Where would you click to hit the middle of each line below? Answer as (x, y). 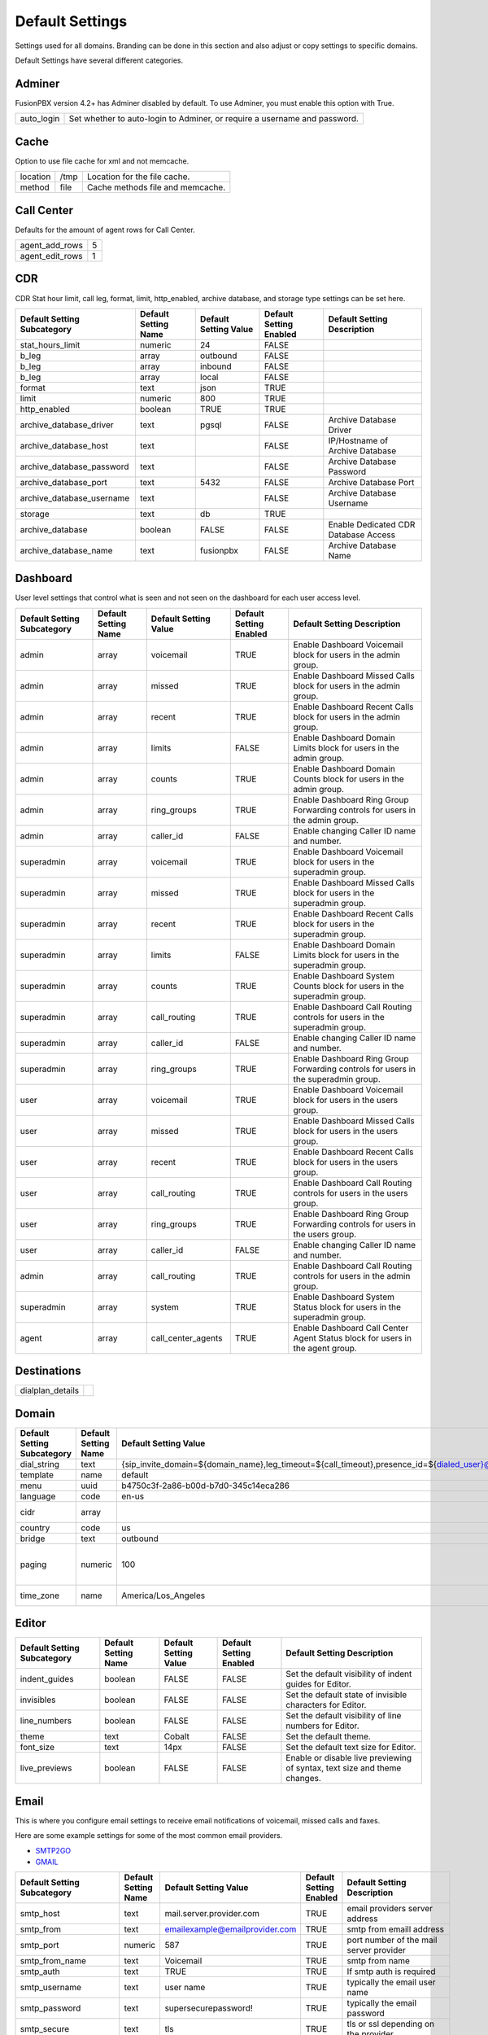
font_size (37, 1748)
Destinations (48, 1371)
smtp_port (39, 1945)
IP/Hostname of (358, 440)
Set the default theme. (329, 1736)
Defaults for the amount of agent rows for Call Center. (105, 230)
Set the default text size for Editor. (351, 1748)
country (35, 1528)
